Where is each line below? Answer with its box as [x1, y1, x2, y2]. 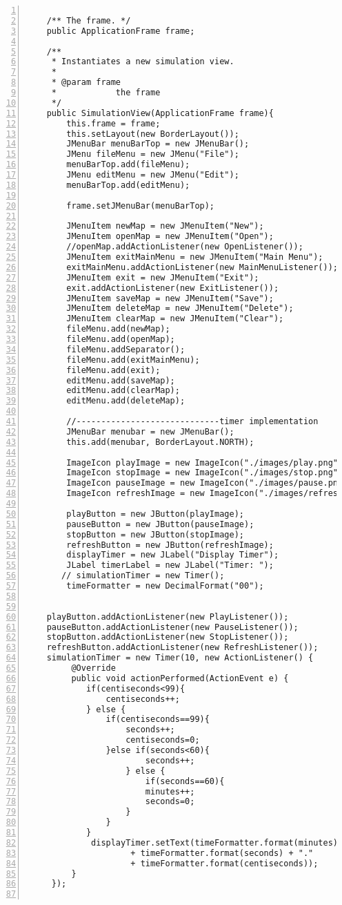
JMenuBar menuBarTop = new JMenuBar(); [66, 139, 250, 149]
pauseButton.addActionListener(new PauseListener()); [46, 622, 299, 632]
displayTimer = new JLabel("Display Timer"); [66, 550, 279, 560]
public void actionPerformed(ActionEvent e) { [71, 673, 289, 683]
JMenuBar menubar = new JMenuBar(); [66, 426, 234, 437]
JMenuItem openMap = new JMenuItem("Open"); [66, 231, 274, 242]
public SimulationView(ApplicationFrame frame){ [46, 108, 274, 118]
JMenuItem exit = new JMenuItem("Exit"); [66, 272, 259, 283]
